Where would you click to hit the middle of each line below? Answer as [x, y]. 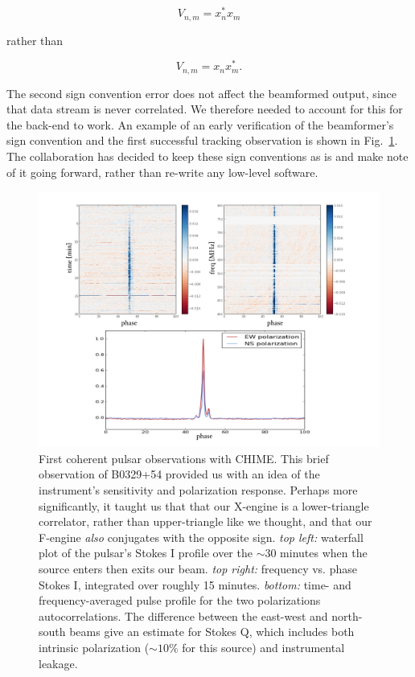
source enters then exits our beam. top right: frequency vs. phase [198, 568]
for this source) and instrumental [263, 647]
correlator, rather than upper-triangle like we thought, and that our [205, 521]
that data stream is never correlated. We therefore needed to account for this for [205, 109]
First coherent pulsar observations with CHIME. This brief [184, 458]
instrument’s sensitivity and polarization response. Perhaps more [198, 490]
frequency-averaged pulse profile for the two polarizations [180, 600]
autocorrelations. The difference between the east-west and [183, 615]
